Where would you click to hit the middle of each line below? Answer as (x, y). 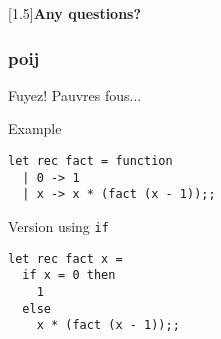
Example (35, 128)
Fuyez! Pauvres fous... (75, 94)
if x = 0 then (69, 275)
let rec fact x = (65, 258)
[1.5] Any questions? (75, 13)
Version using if (58, 225)
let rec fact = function (90, 161)
